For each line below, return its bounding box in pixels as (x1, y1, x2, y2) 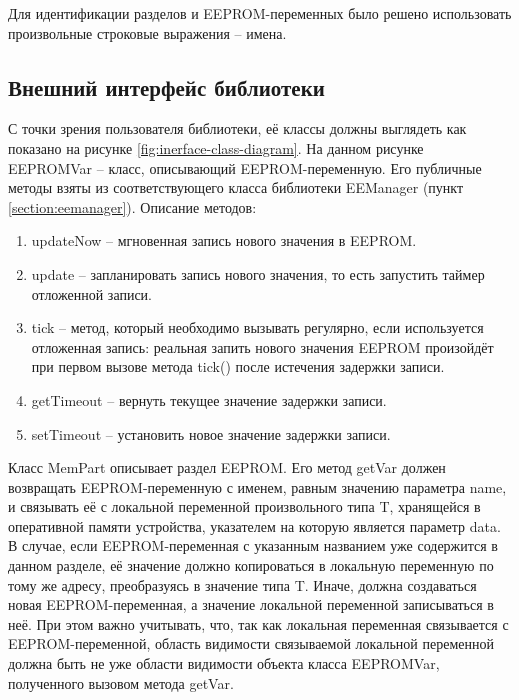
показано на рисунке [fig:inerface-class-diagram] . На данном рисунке (8, 137, 424, 158)
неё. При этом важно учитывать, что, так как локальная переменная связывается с (8, 613, 509, 634)
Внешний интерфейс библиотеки (8, 71, 325, 102)
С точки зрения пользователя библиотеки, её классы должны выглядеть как (8, 118, 467, 139)
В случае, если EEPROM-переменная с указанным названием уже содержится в (8, 535, 498, 556)
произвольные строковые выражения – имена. (8, 22, 287, 43)
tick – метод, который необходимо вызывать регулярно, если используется (31, 317, 484, 338)
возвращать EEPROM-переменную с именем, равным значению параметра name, (8, 476, 507, 497)
